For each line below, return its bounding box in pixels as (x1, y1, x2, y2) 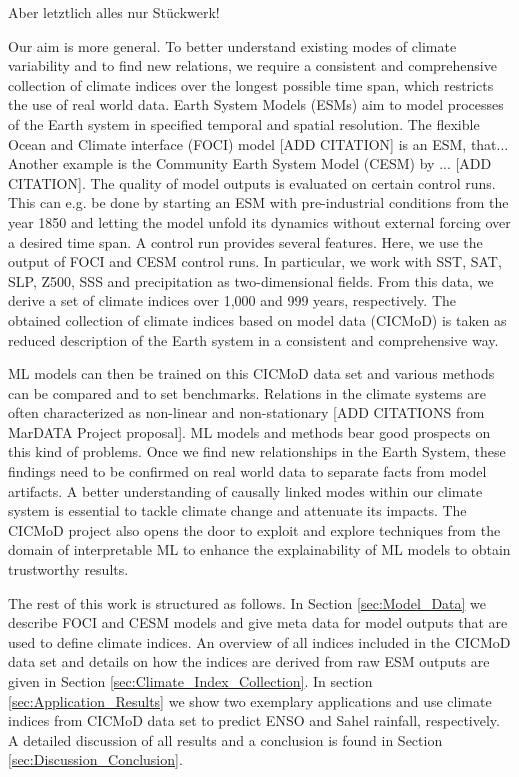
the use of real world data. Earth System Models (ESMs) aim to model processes (8, 94, 504, 115)
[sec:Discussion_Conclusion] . (8, 749, 183, 770)
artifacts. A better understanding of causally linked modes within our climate (8, 480, 483, 501)
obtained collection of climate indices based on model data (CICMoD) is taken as (8, 309, 507, 330)
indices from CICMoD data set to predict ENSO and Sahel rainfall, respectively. (8, 710, 500, 731)
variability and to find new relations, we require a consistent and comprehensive (8, 55, 497, 76)
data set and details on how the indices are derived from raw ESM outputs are (8, 651, 490, 672)
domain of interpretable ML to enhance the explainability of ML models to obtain (8, 539, 511, 560)
